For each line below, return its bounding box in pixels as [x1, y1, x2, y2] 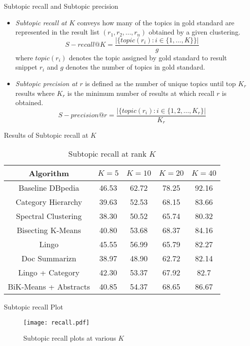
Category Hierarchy [16, 196, 82, 207]
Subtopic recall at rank [68, 147, 147, 159]
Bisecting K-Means [17, 224, 81, 236]
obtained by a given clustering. [148, 27, 241, 37]
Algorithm [29, 167, 69, 179]
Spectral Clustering [16, 210, 82, 221]
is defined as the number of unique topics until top [85, 78, 236, 89]
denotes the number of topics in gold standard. [66, 62, 205, 72]
